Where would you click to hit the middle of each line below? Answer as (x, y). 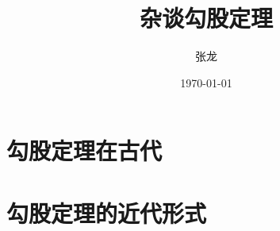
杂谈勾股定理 (206, 18)
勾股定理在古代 (84, 150)
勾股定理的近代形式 (107, 212)
